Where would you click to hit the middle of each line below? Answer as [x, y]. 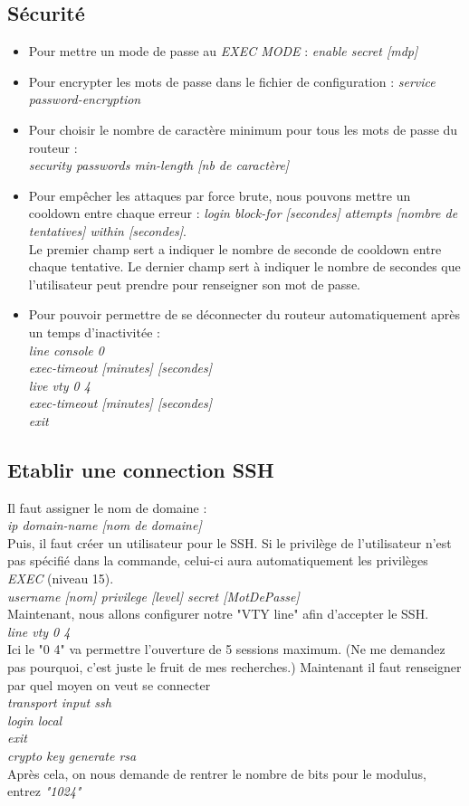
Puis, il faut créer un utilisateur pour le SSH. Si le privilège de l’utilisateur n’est [230, 542]
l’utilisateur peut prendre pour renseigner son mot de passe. [194, 284]
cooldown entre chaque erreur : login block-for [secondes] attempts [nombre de [243, 213]
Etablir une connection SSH [141, 469]
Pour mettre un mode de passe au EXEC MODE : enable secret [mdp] [223, 51]
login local [35, 720]
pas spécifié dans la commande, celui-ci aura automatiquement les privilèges [218, 560]
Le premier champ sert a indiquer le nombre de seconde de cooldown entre [235, 248]
